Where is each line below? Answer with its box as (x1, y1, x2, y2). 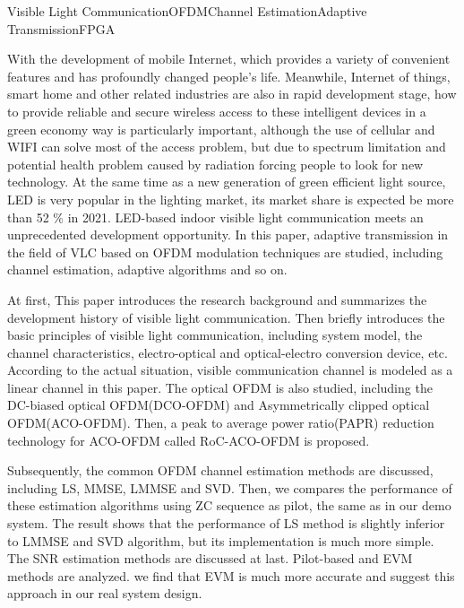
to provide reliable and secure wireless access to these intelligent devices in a (7, 101, 426, 120)
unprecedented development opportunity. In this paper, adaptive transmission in (7, 225, 449, 244)
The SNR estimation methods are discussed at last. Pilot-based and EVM (7, 549, 413, 568)
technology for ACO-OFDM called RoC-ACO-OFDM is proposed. (7, 430, 370, 449)
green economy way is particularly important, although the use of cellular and (7, 119, 435, 138)
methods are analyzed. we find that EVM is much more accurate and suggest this (7, 566, 455, 585)
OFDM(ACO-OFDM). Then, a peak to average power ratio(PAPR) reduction (7, 413, 434, 432)
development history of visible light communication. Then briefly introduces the (7, 308, 445, 326)
